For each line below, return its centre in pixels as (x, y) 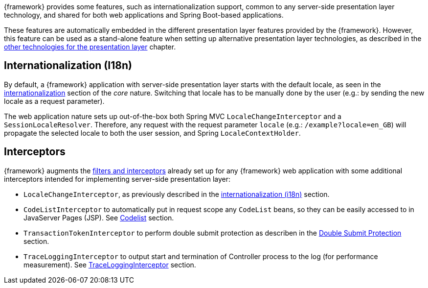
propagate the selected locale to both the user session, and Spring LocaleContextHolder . (152, 133)
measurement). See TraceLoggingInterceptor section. (110, 264)
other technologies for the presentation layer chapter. (90, 47)
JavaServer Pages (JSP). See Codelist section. (99, 217)
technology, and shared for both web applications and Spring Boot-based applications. (144, 15)
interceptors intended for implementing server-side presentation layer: (117, 179)
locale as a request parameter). (54, 101)
